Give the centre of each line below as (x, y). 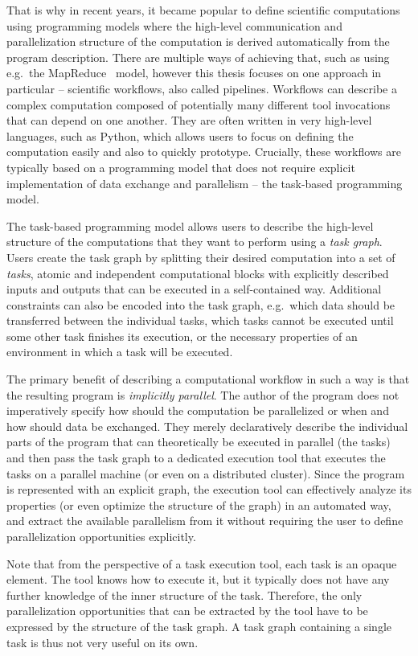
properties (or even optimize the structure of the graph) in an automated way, (199, 504)
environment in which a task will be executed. (120, 352)
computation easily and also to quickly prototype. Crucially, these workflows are (204, 152)
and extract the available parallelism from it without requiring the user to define (205, 521)
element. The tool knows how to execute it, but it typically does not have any (198, 579)
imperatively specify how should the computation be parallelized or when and (198, 410)
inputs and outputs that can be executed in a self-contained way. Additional (194, 289)
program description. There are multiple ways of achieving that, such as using (198, 57)
